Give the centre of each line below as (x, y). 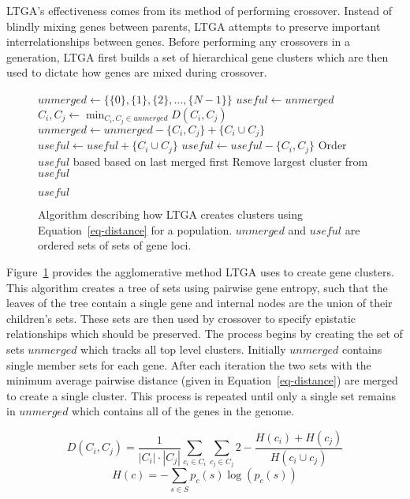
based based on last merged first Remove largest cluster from (220, 161)
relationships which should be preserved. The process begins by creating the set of (205, 334)
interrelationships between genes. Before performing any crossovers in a (179, 41)
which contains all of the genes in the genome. (183, 411)
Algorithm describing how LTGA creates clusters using (171, 214)
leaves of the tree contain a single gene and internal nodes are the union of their (199, 303)
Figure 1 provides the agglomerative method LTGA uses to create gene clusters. (200, 271)
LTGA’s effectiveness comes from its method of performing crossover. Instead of (199, 10)
